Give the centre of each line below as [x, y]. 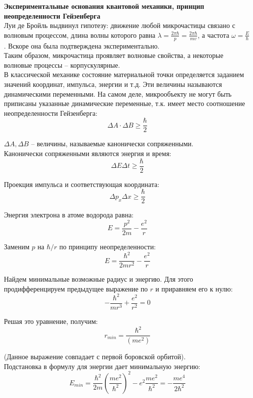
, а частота [214, 35]
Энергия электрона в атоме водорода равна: [69, 215]
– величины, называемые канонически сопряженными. [112, 144]
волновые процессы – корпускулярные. [62, 65]
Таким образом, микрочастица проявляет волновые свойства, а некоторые [114, 55]
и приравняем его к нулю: [194, 288]
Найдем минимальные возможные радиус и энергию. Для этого [99, 279]
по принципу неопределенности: [107, 247]
